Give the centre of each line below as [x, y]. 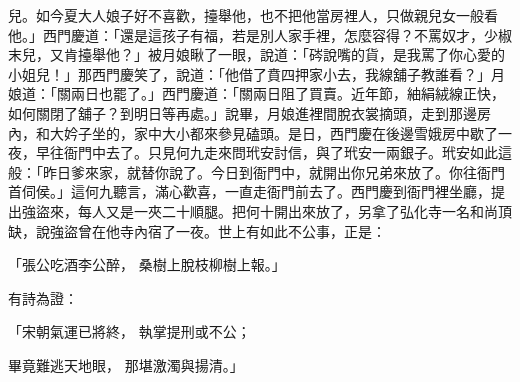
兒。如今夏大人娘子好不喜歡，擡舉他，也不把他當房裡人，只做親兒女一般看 [253, 15]
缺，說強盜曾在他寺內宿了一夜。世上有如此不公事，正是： [197, 230]
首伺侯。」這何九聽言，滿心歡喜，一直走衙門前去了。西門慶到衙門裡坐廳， [249, 191]
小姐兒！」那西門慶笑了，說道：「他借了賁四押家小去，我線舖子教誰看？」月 [256, 73]
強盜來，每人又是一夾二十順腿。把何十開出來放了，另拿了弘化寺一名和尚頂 [266, 210]
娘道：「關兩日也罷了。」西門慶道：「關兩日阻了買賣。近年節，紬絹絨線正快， [256, 93]
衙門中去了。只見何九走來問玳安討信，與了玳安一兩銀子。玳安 [266, 152]
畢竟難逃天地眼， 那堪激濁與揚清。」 [126, 364]
